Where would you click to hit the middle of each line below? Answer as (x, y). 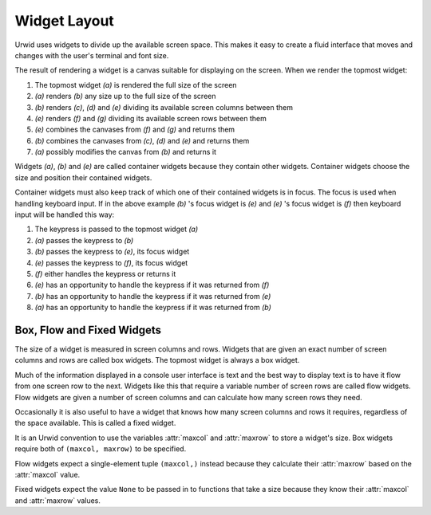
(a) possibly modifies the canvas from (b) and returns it (126, 152)
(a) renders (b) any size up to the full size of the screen (125, 96)
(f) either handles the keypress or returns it (105, 273)
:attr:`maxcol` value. (47, 474)
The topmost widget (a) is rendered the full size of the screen (136, 85)
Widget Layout (65, 21)
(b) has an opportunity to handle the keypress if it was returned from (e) (153, 296)
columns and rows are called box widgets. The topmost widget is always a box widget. (157, 360)
